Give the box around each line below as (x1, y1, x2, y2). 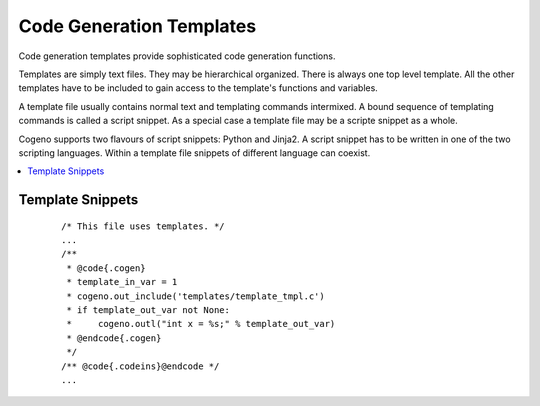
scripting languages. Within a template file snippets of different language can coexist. (18, 146, 371, 159)
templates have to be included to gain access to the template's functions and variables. (18, 82, 379, 94)
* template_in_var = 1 (66, 276, 178, 288)
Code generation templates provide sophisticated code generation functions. (18, 50, 336, 62)
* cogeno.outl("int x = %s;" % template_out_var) (66, 318, 336, 330)
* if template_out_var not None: (66, 305, 230, 316)
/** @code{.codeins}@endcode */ (61, 360, 220, 372)
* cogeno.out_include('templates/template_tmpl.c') (66, 290, 325, 302)
